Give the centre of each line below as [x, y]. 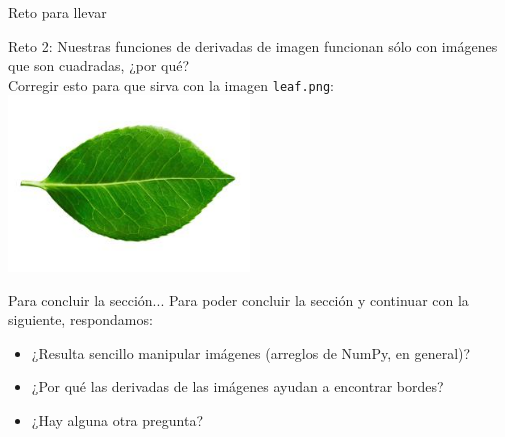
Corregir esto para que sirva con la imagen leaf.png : [171, 84]
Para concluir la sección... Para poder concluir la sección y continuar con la [238, 299]
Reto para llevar [57, 12]
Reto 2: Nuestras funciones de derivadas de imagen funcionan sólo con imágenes [253, 45]
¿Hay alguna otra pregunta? [117, 419]
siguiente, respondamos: [80, 319]
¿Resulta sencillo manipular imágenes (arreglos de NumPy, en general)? [251, 352]
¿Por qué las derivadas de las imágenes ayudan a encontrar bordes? [237, 386]
